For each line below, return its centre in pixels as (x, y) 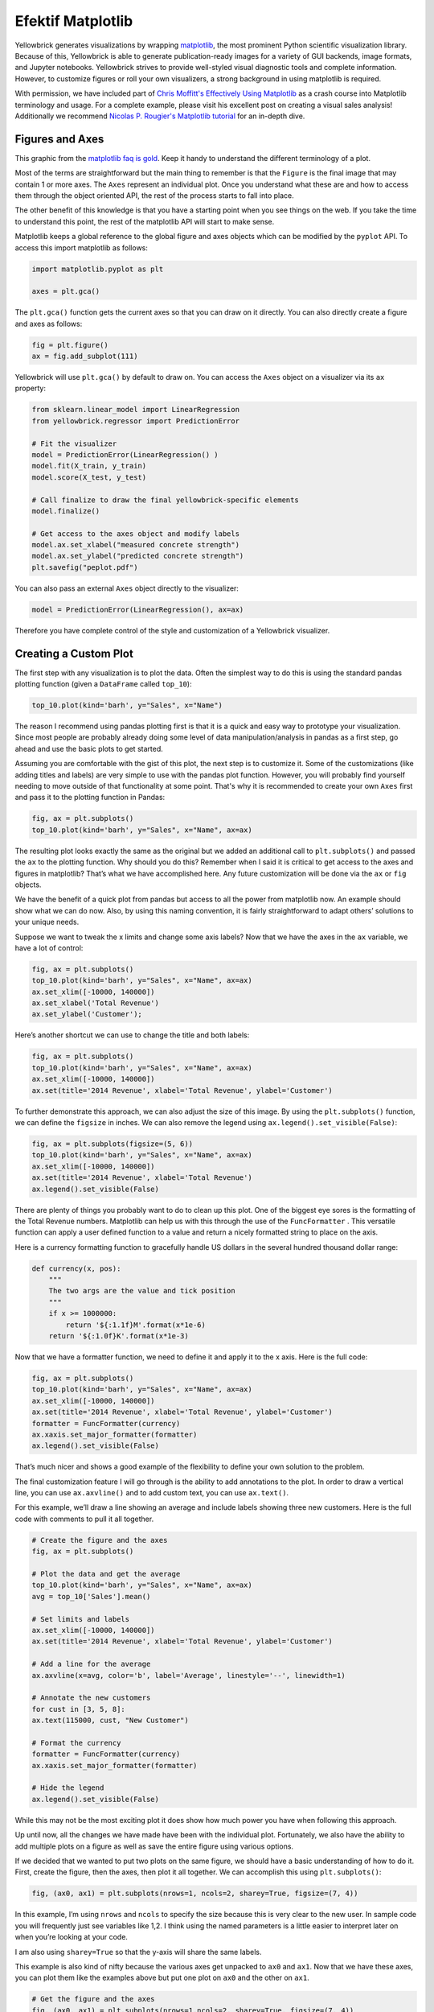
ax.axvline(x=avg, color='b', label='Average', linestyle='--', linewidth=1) (188, 1675)
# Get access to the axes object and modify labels (136, 534)
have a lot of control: (49, 948)
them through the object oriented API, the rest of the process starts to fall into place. (155, 195)
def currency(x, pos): (76, 1268)
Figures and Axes (59, 139)
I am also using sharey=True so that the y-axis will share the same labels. (138, 1952)
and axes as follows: (49, 324)
